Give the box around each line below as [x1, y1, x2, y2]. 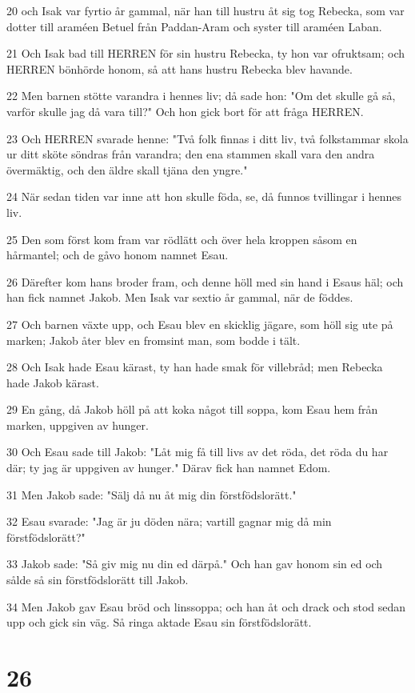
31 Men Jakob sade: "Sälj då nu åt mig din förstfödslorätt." [6, 486, 297, 503]
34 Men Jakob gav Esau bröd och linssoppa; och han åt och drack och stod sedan [6, 598, 406, 615]
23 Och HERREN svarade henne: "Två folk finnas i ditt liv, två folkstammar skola [6, 130, 409, 146]
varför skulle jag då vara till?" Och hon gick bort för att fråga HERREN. [6, 102, 364, 119]
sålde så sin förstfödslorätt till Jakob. [6, 571, 189, 588]
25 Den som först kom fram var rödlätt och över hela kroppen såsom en [6, 230, 357, 247]
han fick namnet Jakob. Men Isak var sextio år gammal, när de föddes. [6, 289, 353, 306]
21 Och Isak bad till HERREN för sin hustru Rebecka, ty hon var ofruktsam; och [6, 45, 405, 62]
